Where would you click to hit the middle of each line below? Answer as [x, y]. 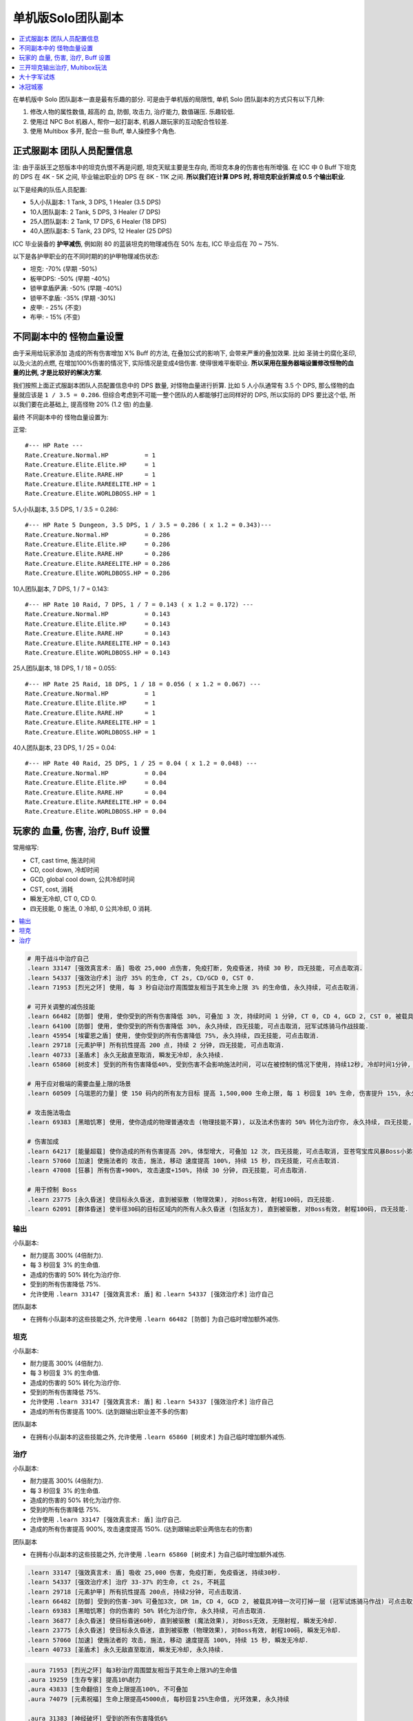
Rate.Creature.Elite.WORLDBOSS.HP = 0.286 [98, 573]
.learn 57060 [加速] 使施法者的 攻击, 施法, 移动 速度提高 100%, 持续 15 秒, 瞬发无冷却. [168, 1640]
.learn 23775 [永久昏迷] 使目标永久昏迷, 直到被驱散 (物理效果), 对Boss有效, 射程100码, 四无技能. [181, 1199]
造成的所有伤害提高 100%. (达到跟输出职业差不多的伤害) [109, 1411]
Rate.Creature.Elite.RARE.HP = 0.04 [96, 792]
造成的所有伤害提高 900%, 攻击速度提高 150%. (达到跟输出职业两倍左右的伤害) [141, 1529]
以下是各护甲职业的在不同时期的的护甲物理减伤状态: [86, 256]
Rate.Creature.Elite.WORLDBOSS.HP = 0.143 [98, 653]
